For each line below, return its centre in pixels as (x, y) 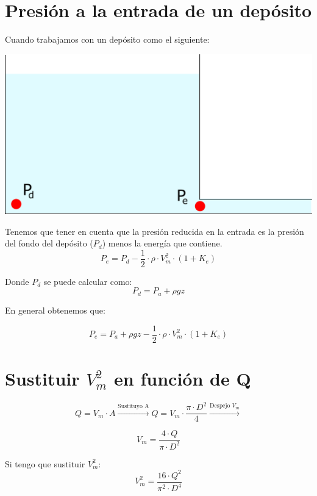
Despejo (220, 406)
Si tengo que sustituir (45, 463)
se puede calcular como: (88, 281)
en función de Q (183, 378)
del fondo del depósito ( (49, 243)
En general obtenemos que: (55, 310)
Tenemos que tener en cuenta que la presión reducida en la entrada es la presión (155, 231)
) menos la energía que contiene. (162, 243)
